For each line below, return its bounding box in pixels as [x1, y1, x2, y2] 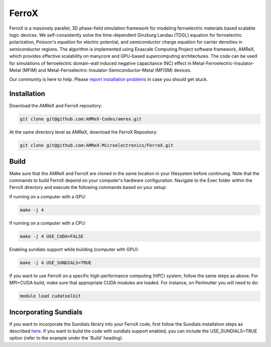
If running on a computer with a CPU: [9, 220, 86, 226]
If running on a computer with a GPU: [9, 193, 86, 199]
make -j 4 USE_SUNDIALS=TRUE [20, 260, 92, 266]
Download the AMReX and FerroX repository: [9, 103, 102, 109]
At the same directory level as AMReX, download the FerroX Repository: [9, 129, 158, 135]
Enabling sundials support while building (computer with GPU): [9, 246, 139, 252]
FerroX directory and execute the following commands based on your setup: [9, 184, 167, 190]
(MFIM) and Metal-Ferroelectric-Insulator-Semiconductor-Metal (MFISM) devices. [22, 67, 192, 73]
